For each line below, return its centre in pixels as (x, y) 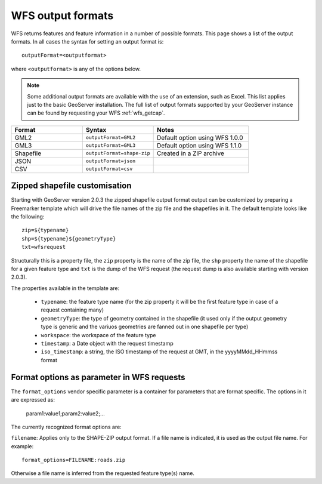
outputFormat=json (111, 161)
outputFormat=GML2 (111, 138)
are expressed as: (33, 400)
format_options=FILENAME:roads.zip (74, 460)
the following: (28, 216)
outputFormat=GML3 (111, 145)
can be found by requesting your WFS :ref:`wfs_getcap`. (96, 113)
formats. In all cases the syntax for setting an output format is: (87, 41)
